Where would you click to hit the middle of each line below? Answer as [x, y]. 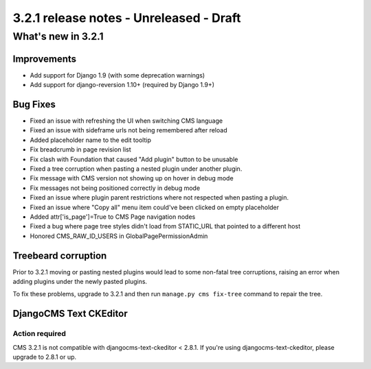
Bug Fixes [34, 104]
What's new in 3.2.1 [58, 36]
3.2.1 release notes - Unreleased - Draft [127, 18]
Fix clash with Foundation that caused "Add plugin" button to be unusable [134, 159]
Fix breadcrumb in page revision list [81, 150]
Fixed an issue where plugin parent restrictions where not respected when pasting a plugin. [159, 198]
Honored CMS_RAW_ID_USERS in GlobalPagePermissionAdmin [119, 236]
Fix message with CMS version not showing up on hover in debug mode [132, 178]
